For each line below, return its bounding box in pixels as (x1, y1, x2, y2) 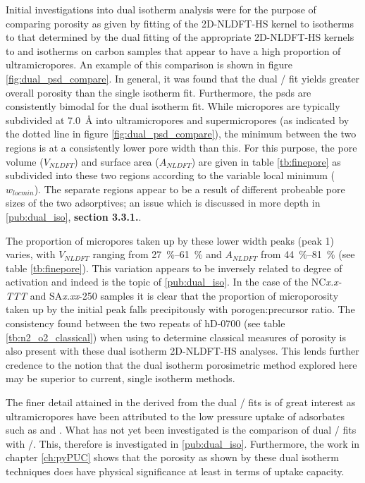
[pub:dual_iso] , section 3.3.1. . (6, 209, 142, 224)
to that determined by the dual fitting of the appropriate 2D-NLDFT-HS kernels (6, 30, 354, 44)
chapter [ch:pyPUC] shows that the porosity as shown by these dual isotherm (6, 450, 339, 465)
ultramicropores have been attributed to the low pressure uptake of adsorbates (6, 408, 345, 423)
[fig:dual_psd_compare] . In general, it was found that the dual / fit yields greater (6, 71, 360, 85)
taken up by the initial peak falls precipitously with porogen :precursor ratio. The (6, 302, 355, 317)
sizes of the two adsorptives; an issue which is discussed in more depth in (6, 195, 321, 210)
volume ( (6, 154, 44, 169)
